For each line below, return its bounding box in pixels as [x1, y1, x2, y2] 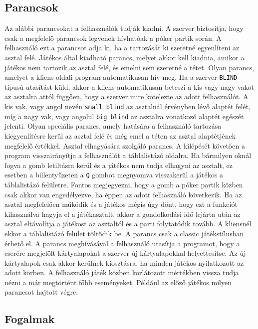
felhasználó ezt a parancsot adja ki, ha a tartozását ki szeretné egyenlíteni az [4, 42, 240, 53]
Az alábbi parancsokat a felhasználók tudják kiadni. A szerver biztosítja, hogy [4, 23, 244, 33]
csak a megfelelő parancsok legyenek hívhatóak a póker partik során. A [4, 32, 222, 43]
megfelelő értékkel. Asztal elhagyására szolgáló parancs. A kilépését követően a [4, 140, 245, 151]
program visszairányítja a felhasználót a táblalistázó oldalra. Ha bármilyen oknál [4, 150, 252, 161]
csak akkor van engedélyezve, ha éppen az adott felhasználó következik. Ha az [4, 189, 242, 199]
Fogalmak [4, 311, 55, 327]
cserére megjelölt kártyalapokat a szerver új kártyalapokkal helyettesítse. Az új [4, 248, 246, 258]
